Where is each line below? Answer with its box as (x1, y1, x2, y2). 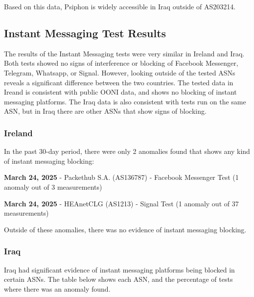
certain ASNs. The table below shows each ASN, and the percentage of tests (4, 274, 233, 284)
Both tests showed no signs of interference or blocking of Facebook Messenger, (4, 58, 238, 68)
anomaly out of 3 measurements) (4, 181, 102, 192)
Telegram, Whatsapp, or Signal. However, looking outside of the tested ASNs (4, 67, 235, 77)
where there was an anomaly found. (4, 283, 111, 294)
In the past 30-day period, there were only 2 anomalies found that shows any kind (4, 146, 250, 156)
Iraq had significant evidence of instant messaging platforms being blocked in (4, 264, 235, 274)
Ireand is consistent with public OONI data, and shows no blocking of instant (4, 87, 237, 97)
